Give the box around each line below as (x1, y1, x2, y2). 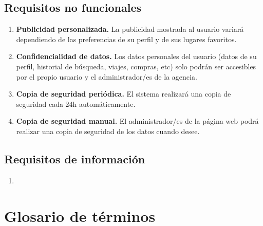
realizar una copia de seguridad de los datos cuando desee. (16, 125, 200, 136)
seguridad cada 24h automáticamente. (16, 98, 136, 109)
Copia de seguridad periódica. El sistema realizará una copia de (16, 88, 231, 99)
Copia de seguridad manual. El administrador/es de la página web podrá (16, 116, 259, 126)
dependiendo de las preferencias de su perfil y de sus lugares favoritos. (16, 33, 237, 44)
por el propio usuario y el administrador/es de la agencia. (16, 71, 197, 82)
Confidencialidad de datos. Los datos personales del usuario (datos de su (16, 51, 257, 62)
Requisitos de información (4, 150, 145, 166)
